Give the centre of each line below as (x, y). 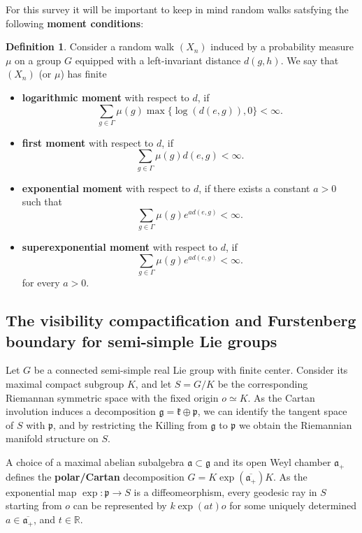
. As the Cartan (281, 397)
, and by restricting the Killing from (130, 424)
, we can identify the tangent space (272, 411)
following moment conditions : (75, 23)
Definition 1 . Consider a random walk (90, 46)
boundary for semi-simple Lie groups (142, 341)
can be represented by (120, 505)
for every (41, 283)
